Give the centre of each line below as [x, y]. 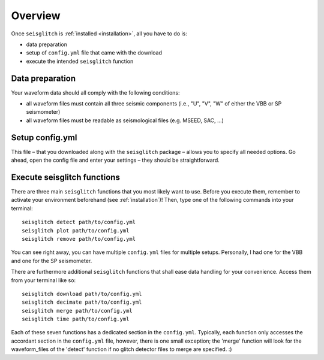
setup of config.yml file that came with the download [94, 53]
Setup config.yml [44, 137]
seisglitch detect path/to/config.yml [79, 222]
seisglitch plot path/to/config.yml [76, 230]
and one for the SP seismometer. [52, 261]
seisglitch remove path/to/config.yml [79, 239]
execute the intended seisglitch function [80, 61]
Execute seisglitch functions [65, 177]
